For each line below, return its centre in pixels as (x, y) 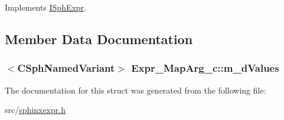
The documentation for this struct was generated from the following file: (136, 90)
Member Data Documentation (99, 39)
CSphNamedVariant (66, 68)
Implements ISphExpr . (46, 7)
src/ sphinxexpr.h (35, 110)
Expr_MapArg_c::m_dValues (205, 68)
